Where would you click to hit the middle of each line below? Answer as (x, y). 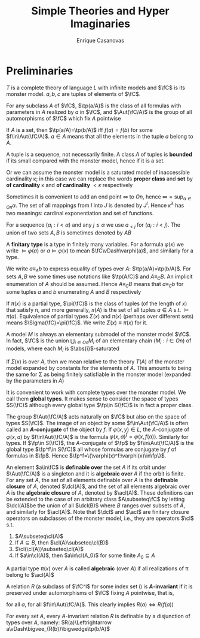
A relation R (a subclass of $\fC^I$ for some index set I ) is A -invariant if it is (99, 586)
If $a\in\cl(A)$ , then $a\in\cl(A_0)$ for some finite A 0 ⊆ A (85, 556)
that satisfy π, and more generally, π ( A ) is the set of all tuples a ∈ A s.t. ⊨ (98, 310)
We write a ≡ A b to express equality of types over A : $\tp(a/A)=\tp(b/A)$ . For (99, 269)
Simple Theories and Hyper (100, 11)
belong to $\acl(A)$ (30, 575)
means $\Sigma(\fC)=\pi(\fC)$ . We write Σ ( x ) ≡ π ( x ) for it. (77, 323)
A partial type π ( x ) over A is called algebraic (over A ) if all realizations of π (98, 568)
